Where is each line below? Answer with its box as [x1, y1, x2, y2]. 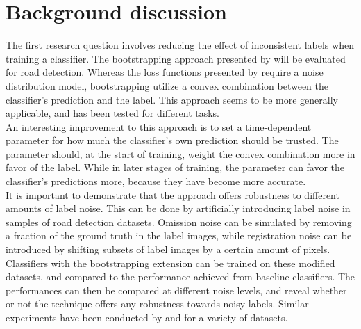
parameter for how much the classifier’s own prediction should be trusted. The [6, 133, 339, 147]
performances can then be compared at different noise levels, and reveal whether [6, 282, 347, 297]
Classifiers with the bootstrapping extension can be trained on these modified [6, 255, 335, 270]
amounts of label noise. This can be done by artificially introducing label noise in [6, 201, 351, 216]
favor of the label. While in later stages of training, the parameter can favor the [6, 160, 345, 175]
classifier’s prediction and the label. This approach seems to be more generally [6, 92, 338, 106]
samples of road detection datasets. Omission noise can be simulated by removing [6, 214, 352, 229]
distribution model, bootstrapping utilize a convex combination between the [6, 78, 328, 93]
